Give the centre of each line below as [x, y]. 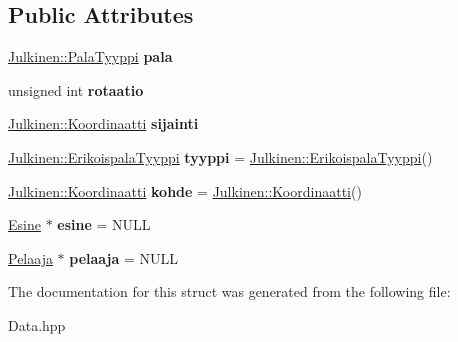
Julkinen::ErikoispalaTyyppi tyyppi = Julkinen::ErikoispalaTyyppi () [220, 156]
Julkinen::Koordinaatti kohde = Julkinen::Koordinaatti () [185, 190]
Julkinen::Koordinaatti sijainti [103, 123]
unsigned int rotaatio [76, 89]
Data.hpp [37, 324]
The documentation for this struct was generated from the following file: [229, 291]
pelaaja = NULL [124, 257]
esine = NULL [104, 224]
